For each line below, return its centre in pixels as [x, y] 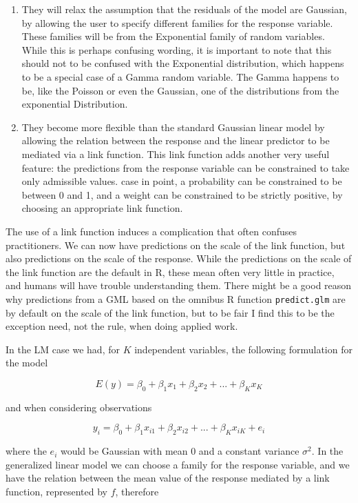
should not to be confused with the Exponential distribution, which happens [183, 63]
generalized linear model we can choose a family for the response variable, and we [178, 464]
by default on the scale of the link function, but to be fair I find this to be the [170, 312]
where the [26, 451]
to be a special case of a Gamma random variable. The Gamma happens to [180, 76]
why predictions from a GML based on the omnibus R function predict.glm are [176, 298]
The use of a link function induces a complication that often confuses [151, 231]
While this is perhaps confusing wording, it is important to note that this [177, 49]
